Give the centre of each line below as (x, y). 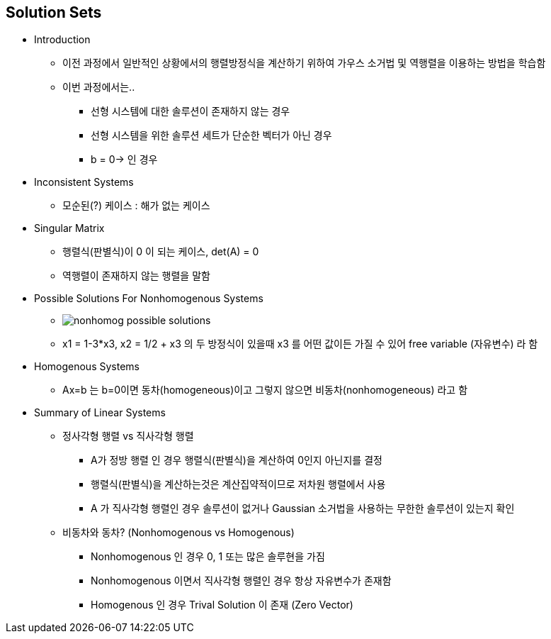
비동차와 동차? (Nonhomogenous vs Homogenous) (178, 533)
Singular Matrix (69, 228)
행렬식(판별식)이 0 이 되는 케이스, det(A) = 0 (161, 252)
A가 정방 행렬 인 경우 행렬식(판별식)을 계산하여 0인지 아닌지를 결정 (237, 460)
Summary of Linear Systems (100, 413)
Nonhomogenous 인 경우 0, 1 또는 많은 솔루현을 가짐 (208, 557)
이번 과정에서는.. (99, 87)
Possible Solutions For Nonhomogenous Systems (149, 299)
